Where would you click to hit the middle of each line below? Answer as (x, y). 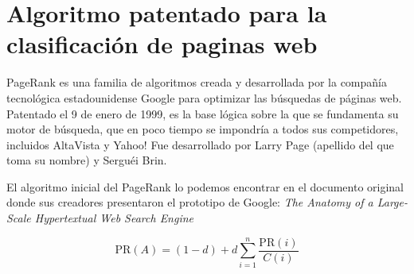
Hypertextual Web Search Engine (114, 218)
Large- (392, 202)
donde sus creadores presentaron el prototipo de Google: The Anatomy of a (190, 202)
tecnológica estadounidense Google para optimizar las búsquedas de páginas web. (204, 97)
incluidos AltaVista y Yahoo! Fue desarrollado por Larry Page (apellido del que (200, 144)
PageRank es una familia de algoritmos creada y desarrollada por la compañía (197, 82)
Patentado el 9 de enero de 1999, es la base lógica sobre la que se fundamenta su (203, 113)
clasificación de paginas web (162, 44)
